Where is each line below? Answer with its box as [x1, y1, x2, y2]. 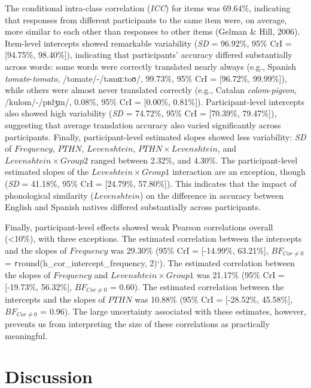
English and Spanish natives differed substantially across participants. [5, 201, 261, 213]
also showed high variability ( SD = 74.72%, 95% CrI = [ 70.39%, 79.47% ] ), [5, 107, 277, 119]
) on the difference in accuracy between [140, 189, 284, 201]
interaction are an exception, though [172, 165, 306, 178]
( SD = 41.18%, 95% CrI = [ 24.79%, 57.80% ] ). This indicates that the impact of [5, 177, 297, 189]
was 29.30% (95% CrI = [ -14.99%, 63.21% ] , [110, 244, 269, 256]
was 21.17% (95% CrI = [196, 268, 285, 281]
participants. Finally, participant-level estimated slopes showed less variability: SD [5, 130, 306, 143]
